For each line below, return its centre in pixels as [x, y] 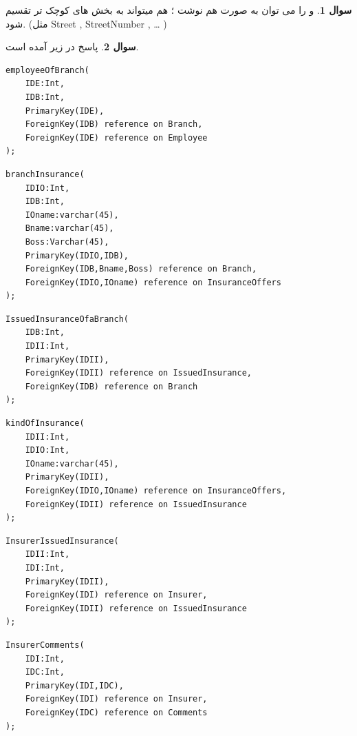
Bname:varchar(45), [69, 228]
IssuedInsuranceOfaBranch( [67, 319]
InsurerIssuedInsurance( [62, 541]
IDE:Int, [45, 84]
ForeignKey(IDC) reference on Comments [116, 712]
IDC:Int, [45, 672]
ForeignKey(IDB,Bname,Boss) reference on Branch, [141, 269]
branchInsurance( [45, 174]
